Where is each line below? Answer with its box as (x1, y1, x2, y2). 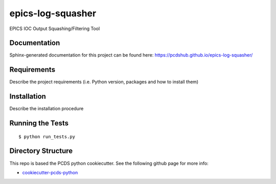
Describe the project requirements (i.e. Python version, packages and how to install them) (9, 79, 199, 85)
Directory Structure (9, 147, 73, 155)
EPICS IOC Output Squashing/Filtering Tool (9, 25, 100, 32)
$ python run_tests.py (18, 134, 76, 140)
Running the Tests (9, 119, 69, 127)
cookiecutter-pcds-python (22, 169, 78, 175)
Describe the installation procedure (9, 106, 84, 112)
